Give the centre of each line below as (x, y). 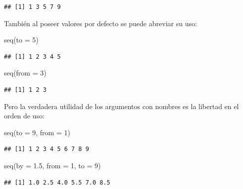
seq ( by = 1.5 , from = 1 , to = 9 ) (52, 165)
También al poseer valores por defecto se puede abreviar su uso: (100, 23)
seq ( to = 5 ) (21, 40)
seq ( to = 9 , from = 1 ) (37, 132)
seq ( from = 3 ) (25, 73)
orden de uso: (24, 116)
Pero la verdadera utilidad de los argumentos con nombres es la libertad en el (121, 106)
